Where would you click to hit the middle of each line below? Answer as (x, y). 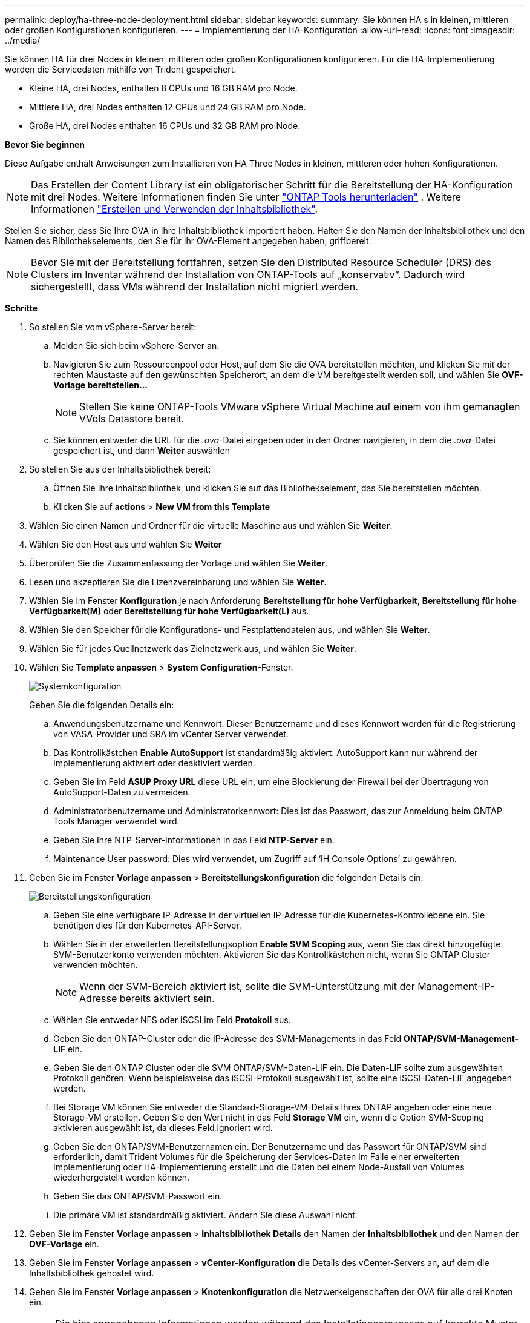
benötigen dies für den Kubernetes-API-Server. (147, 925)
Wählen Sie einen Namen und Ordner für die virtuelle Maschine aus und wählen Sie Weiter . (211, 526)
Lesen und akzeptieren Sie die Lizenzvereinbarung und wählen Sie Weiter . (178, 582)
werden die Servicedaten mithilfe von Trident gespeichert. (121, 69)
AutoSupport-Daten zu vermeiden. (122, 792)
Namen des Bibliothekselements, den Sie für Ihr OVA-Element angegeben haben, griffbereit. (188, 241)
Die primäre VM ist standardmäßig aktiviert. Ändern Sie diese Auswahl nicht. (205, 1215)
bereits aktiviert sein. (167, 998)
